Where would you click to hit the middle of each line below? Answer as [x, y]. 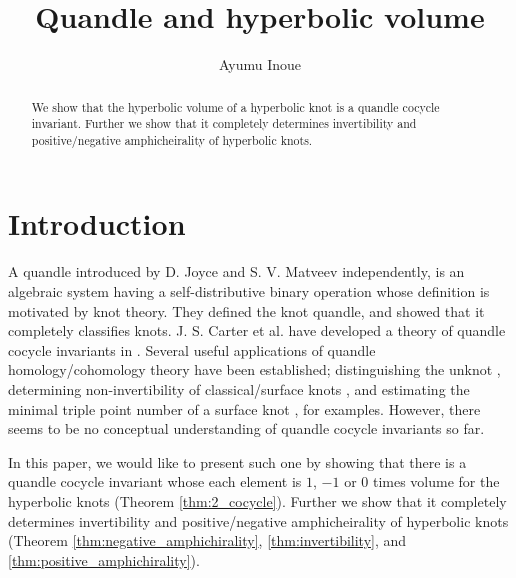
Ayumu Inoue [260, 64]
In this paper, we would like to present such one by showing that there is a [237, 461]
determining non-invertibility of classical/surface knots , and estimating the [239, 388]
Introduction [97, 223]
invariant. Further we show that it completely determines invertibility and [224, 123]
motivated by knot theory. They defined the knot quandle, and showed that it [246, 310]
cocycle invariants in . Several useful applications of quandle [192, 349]
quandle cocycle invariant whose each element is [155, 481]
